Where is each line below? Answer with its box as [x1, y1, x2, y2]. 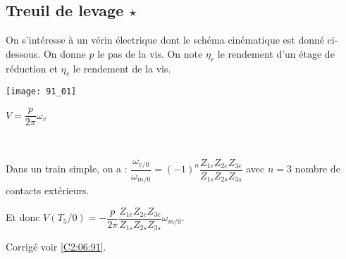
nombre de [295, 161, 340, 176]
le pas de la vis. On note [97, 46, 203, 61]
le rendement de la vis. [73, 61, 171, 75]
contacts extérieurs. [6, 183, 89, 198]
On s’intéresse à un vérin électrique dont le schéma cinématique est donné [6, 32, 324, 47]
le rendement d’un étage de [217, 46, 335, 61]
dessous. [6, 46, 41, 61]
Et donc [6, 210, 40, 225]
